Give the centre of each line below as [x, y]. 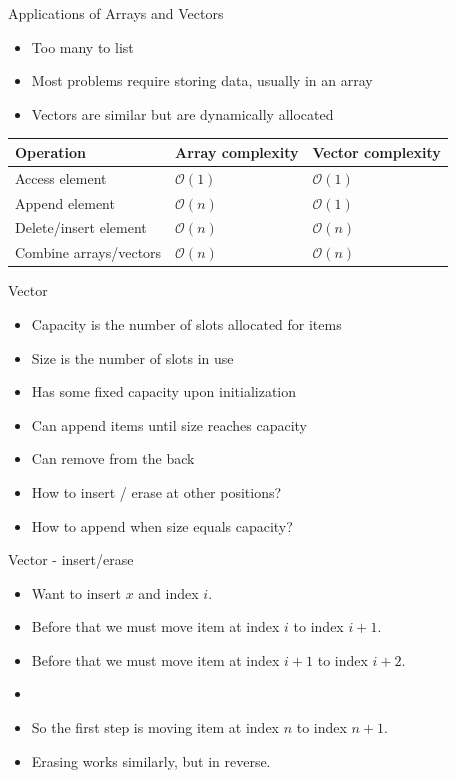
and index [168, 592]
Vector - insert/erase [71, 559]
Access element [61, 177]
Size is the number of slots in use [132, 357]
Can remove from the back [113, 458]
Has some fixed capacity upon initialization [164, 391]
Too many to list [82, 46]
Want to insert [76, 592]
